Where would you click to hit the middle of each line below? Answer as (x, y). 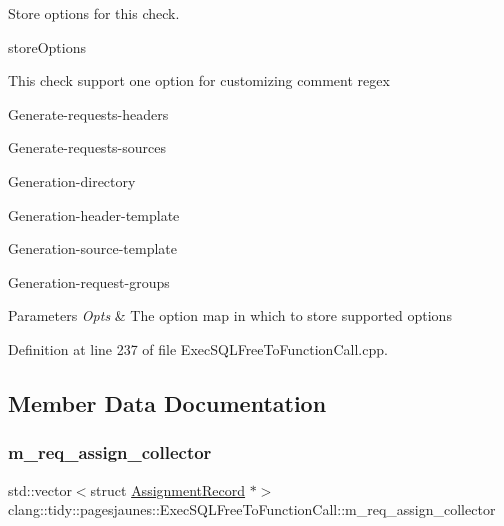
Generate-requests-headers (88, 113)
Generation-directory (72, 180)
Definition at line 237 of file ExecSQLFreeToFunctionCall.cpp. (198, 348)
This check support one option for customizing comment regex (199, 80)
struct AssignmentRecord (168, 489)
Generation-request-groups (89, 281)
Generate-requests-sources (87, 147)
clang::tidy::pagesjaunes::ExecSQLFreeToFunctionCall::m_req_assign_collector (252, 509)
